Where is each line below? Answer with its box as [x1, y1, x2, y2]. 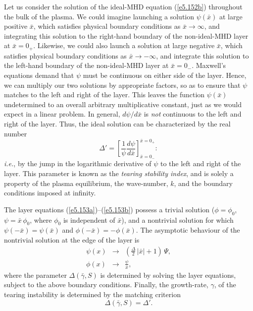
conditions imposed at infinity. [4, 187, 96, 198]
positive [4, 21, 28, 31]
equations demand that [4, 70, 74, 80]
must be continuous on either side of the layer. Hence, [83, 70, 247, 80]
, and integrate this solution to [156, 50, 249, 61]
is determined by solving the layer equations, [100, 269, 236, 280]
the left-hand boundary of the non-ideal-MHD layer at [4, 60, 169, 70]
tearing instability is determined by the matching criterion [4, 289, 181, 300]
